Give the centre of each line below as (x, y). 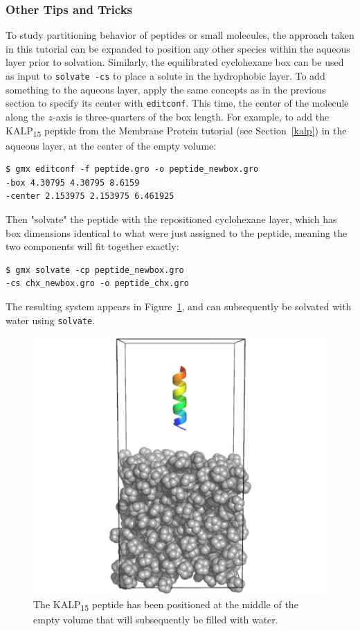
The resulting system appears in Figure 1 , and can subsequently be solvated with (179, 306)
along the (25, 116)
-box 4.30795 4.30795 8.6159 (73, 183)
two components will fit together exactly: (92, 246)
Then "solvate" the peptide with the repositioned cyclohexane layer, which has (171, 219)
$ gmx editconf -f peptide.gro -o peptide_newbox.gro (132, 169)
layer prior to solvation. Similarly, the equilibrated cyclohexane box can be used (175, 62)
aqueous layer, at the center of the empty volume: (111, 145)
